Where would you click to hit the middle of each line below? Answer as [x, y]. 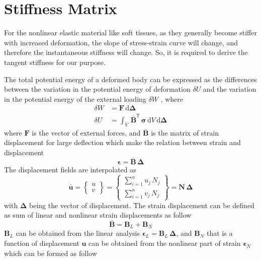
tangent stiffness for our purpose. [55, 62]
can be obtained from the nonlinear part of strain [165, 243]
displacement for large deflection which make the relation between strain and [122, 142]
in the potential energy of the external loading [75, 99]
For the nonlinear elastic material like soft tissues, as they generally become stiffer [130, 32]
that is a [220, 233]
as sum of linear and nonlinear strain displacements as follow [98, 215]
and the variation [230, 89]
